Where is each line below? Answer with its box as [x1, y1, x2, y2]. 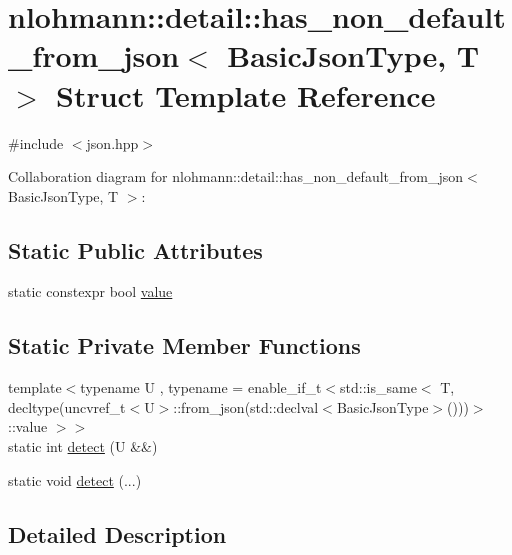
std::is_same [340, 377, 417, 398]
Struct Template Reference [56, 74, 436, 115]
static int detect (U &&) [8, 436, 158, 457]
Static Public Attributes [8, 234, 263, 265]
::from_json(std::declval [173, 396, 319, 417]
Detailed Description [8, 518, 227, 549]
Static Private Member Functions [8, 330, 361, 361]
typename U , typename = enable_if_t [80, 377, 322, 398]
